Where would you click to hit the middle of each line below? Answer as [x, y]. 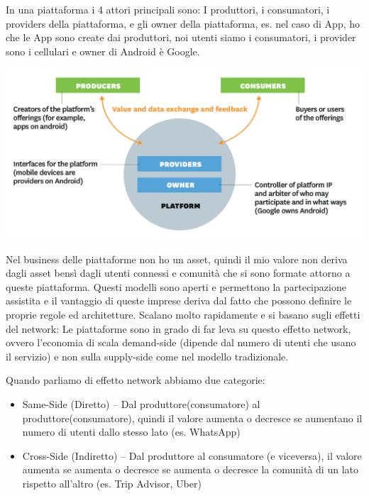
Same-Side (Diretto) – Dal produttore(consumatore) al [141, 403]
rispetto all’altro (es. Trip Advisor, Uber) [112, 483]
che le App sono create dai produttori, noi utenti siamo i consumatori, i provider [181, 37]
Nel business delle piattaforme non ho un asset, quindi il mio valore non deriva [177, 259]
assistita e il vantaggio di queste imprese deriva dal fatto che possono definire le [179, 301]
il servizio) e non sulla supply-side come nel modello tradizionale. [147, 356]
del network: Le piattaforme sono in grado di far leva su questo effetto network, [178, 328]
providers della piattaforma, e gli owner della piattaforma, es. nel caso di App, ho [183, 23]
